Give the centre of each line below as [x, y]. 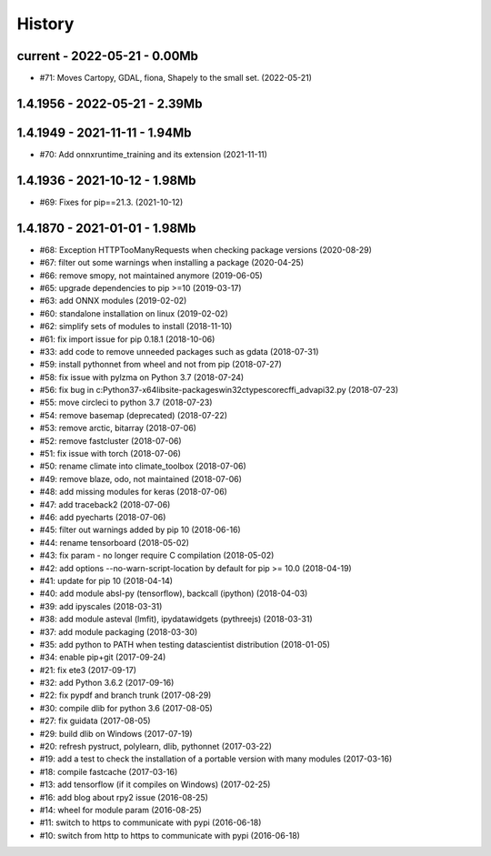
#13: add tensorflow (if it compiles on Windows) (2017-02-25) [155, 785]
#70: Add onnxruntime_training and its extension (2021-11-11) [154, 154]
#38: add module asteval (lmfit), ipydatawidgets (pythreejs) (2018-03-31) [176, 619]
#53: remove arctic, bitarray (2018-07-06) [118, 428]
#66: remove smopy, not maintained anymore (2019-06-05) [151, 275]
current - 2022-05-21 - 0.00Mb [108, 56]
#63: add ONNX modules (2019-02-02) [113, 301]
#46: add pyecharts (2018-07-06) [103, 517]
